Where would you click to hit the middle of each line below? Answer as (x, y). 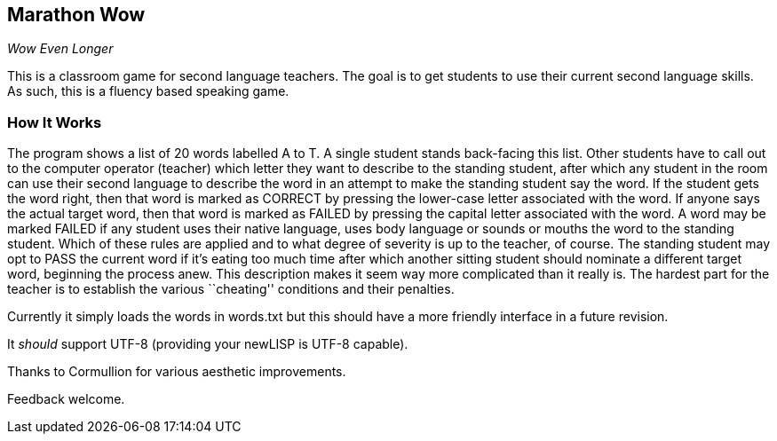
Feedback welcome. (66, 399)
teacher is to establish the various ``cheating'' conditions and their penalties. (231, 289)
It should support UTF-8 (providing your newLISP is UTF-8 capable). (208, 344)
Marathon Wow (76, 15)
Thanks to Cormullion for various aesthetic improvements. (177, 372)
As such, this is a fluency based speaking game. (148, 91)
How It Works (55, 122)
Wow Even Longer (60, 49)
